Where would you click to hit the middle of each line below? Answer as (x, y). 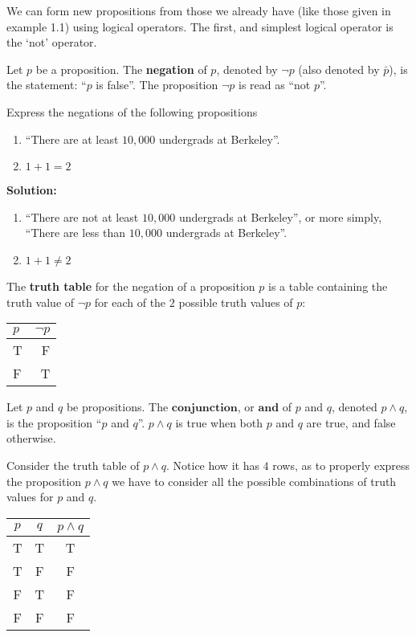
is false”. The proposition (157, 85)
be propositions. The (117, 407)
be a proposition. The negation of (121, 69)
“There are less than (75, 233)
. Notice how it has (212, 465)
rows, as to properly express (341, 465)
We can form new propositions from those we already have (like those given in (199, 10)
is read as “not (274, 85)
